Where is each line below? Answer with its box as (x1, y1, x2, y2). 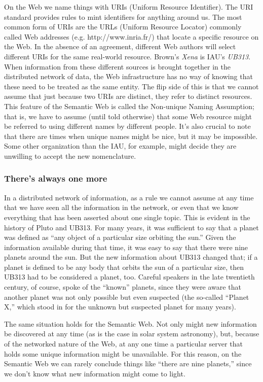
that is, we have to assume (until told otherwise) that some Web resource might (4, 111, 252, 121)
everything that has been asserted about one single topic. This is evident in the (4, 212, 250, 222)
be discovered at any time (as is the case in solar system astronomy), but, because (4, 328, 259, 339)
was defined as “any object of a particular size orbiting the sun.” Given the (4, 232, 236, 242)
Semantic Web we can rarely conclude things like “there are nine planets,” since (4, 358, 252, 369)
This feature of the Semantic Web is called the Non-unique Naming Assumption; (4, 100, 254, 111)
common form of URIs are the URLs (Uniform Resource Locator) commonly (4, 21, 242, 32)
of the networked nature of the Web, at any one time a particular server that (4, 338, 243, 349)
